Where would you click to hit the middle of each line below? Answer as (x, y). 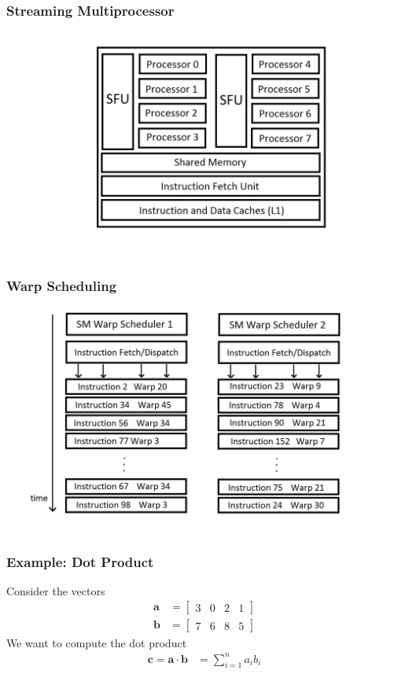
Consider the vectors (56, 590)
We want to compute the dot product (97, 642)
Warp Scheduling (62, 286)
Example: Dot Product (80, 561)
